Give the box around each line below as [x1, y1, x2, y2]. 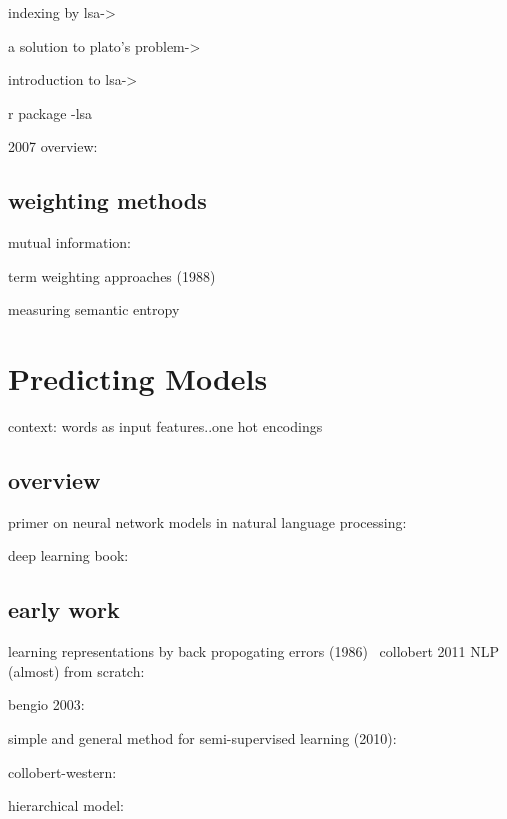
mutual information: [8, 232, 131, 253]
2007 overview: [8, 136, 98, 157]
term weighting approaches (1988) [8, 265, 216, 286]
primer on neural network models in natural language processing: [8, 511, 407, 532]
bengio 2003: [8, 694, 85, 715]
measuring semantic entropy [8, 299, 180, 320]
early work [8, 594, 120, 625]
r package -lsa [8, 102, 93, 123]
